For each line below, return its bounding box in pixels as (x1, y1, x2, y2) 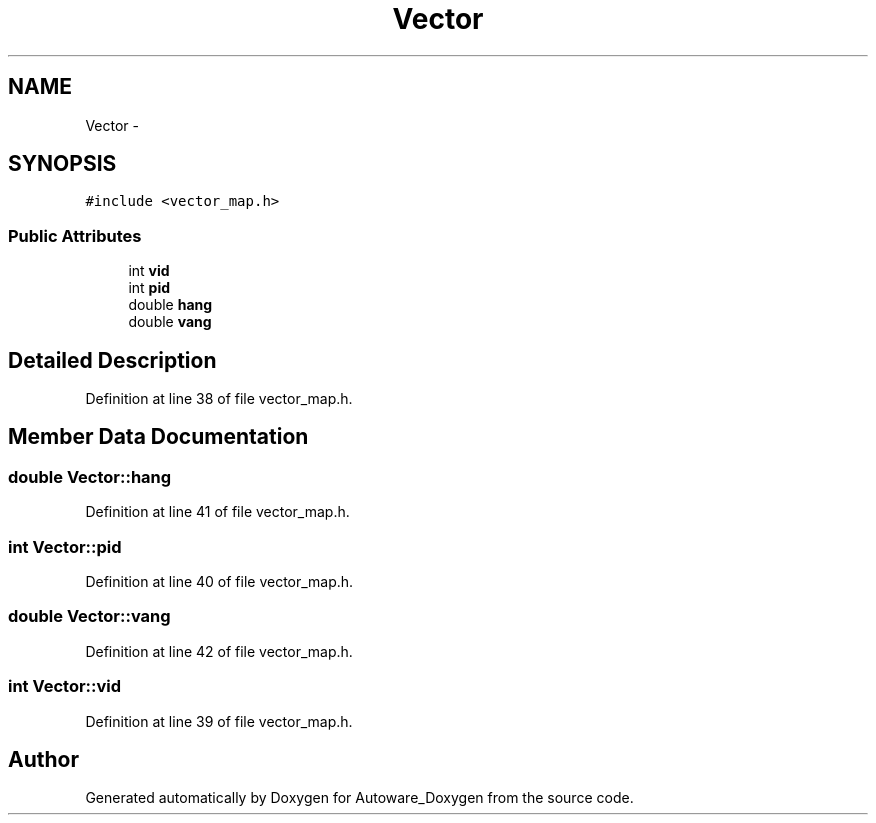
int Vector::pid (8, 536, 122, 557)
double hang (128, 296, 213, 314)
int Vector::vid (8, 676, 122, 697)
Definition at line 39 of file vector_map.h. (85, 712, 353, 730)
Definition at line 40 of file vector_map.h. (85, 573, 354, 590)
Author (8, 746, 79, 772)
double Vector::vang (8, 606, 171, 627)
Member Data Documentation (8, 424, 309, 450)
